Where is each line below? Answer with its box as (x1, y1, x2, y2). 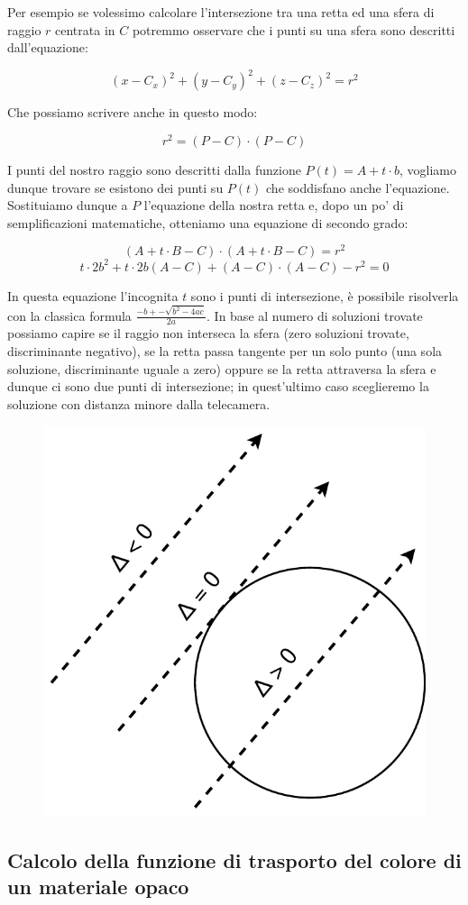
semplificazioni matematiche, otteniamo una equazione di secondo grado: (7, 213, 408, 232)
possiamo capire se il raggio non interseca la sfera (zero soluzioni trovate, (7, 324, 409, 343)
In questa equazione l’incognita (7, 286, 179, 305)
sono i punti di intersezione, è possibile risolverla (190, 286, 459, 305)
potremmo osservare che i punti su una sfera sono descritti (132, 20, 455, 39)
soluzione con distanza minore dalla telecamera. (7, 394, 271, 413)
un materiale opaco (7, 873, 189, 900)
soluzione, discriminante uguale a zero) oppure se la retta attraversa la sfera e (7, 359, 436, 378)
